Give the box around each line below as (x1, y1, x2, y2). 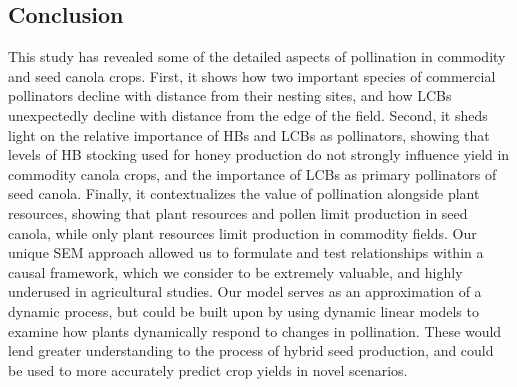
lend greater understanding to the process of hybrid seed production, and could (8, 340, 494, 361)
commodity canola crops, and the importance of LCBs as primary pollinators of (8, 163, 497, 184)
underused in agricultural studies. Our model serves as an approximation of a (8, 281, 482, 302)
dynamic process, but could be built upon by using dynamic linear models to (8, 300, 479, 321)
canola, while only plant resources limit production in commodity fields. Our (8, 222, 477, 243)
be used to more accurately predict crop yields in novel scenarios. (8, 359, 408, 380)
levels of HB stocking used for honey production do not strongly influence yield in (8, 144, 510, 165)
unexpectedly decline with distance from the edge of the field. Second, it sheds (8, 104, 488, 125)
